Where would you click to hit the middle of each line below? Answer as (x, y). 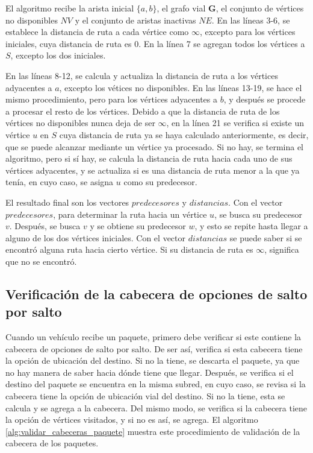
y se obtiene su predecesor (138, 226)
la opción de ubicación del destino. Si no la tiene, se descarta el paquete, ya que (153, 360)
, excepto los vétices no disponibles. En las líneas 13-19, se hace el (181, 87)
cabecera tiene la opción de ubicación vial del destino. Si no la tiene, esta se (145, 396)
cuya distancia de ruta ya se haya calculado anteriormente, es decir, (184, 134)
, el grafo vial (181, 8)
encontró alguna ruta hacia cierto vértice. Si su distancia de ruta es (129, 249)
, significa (282, 249)
